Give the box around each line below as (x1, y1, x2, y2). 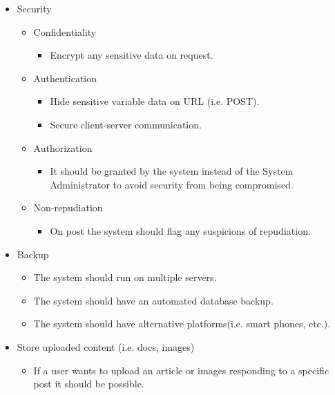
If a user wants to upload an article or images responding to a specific (33, 363, 329, 377)
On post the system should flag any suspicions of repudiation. (50, 223, 311, 238)
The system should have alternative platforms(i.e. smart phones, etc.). (33, 316, 331, 331)
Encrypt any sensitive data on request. (50, 48, 213, 62)
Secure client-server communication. (50, 117, 202, 131)
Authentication (33, 70, 97, 85)
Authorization (33, 140, 93, 155)
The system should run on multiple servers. (33, 270, 217, 285)
